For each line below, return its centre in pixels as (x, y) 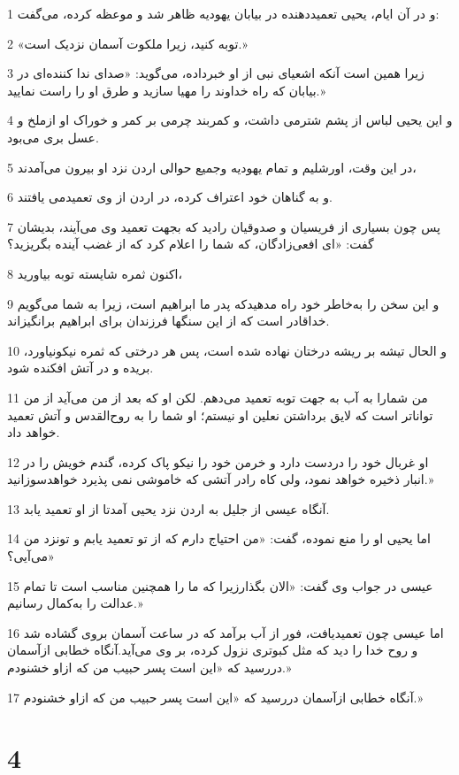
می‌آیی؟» (31, 556)
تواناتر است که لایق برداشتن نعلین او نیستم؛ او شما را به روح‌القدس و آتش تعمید (220, 414)
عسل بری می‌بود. (53, 137)
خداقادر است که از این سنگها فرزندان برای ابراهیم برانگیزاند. (168, 321)
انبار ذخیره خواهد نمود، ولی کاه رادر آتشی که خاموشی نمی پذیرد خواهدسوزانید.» (221, 479)
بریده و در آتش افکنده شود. (80, 368)
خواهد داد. (34, 432)
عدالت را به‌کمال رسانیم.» (75, 603)
